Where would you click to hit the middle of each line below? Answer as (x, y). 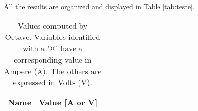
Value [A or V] (68, 102)
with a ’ (36, 48)
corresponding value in (53, 59)
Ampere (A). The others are (53, 71)
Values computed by (53, 25)
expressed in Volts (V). (53, 82)
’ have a (69, 48)
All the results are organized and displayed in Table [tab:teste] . (99, 6)
